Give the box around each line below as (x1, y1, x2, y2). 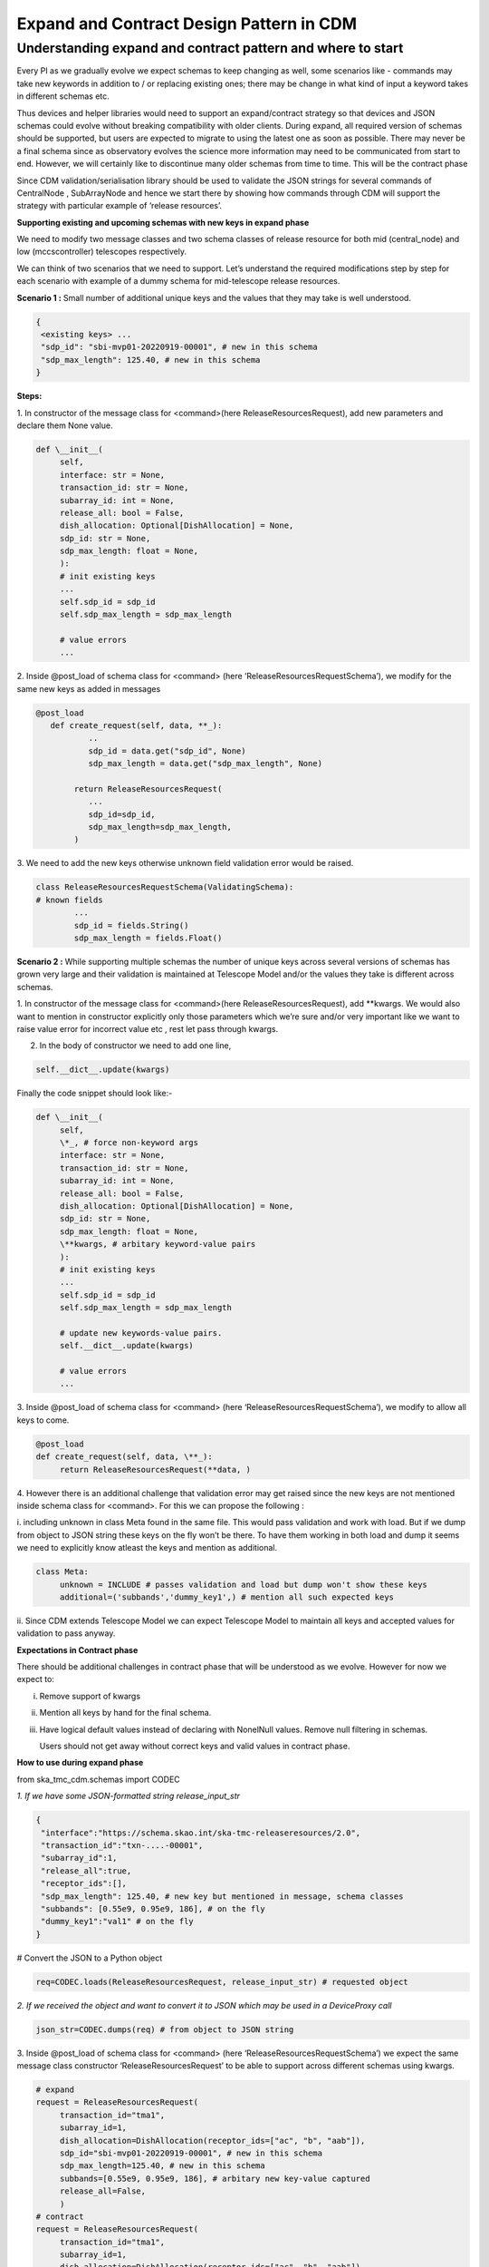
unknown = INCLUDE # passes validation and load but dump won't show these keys (59, 1579, 427, 1590)
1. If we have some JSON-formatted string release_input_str (16, 1791, 240, 1802)
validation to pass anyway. (16, 1628, 116, 1639)
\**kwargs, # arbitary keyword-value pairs (59, 1239, 256, 1250)
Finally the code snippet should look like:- (16, 1088, 173, 1099)
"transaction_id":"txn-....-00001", (41, 1840, 204, 1850)
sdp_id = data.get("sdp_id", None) (88, 745, 246, 756)
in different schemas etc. (16, 91, 110, 102)
